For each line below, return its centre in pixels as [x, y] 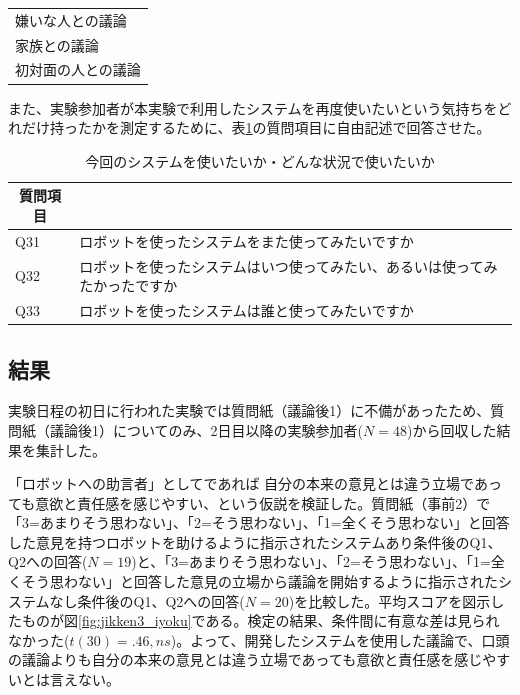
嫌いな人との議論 [71, 19]
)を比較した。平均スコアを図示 [389, 600]
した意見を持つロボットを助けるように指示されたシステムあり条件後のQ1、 [255, 541]
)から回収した [451, 429]
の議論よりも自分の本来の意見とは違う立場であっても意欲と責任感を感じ [245, 659]
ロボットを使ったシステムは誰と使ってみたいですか [246, 310]
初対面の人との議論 [78, 69]
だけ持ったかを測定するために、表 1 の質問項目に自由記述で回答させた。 [256, 127]
